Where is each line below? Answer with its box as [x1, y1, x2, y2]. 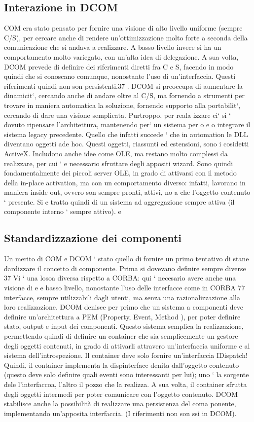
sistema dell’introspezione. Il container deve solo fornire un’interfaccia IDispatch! [4, 350, 248, 360]
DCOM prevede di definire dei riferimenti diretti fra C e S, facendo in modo [4, 61, 234, 71]
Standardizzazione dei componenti [4, 230, 182, 246]
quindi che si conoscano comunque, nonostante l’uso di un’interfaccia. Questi [4, 71, 236, 81]
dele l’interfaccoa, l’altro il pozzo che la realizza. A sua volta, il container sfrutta [4, 379, 247, 389]
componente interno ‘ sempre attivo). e [4, 206, 121, 216]
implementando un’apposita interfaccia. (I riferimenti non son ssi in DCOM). [4, 408, 237, 418]
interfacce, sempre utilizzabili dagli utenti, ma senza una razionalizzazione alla [4, 292, 240, 302]
